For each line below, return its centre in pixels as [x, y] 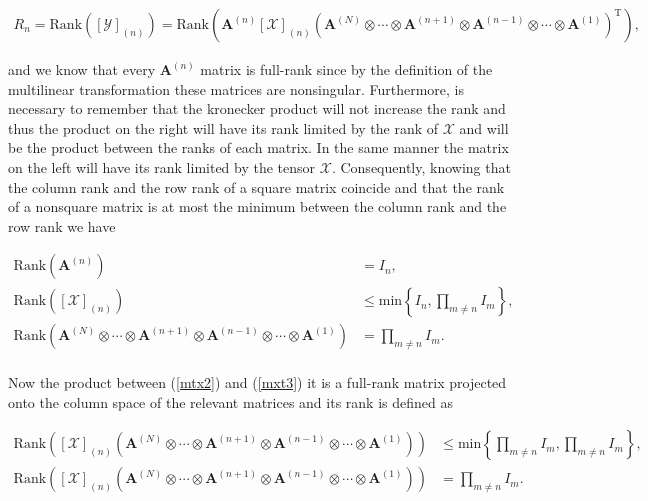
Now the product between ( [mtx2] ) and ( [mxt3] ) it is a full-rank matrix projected [257, 382]
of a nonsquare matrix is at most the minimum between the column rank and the [257, 206]
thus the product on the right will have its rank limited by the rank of [223, 127]
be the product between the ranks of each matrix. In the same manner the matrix [258, 147]
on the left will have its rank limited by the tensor [162, 167]
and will [484, 127]
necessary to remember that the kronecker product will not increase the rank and [257, 108]
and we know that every [82, 69]
